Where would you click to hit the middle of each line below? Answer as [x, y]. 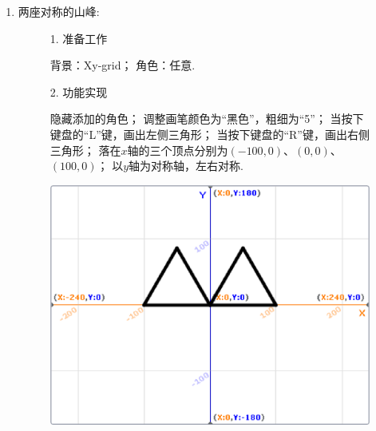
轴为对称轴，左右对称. [186, 166]
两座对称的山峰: [59, 11]
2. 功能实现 [79, 91]
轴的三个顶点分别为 [178, 150]
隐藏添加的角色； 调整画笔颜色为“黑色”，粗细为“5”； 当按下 [207, 119]
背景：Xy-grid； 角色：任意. [123, 65]
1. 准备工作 [79, 38]
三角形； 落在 [85, 150]
